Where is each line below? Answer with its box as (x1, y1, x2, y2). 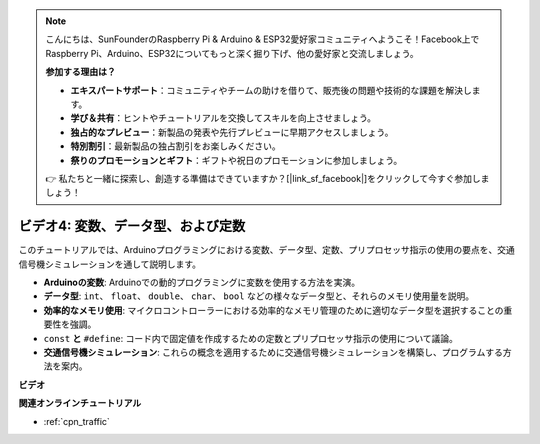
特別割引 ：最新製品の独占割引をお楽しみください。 (70, 140, 281, 152)
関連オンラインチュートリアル (18, 397, 142, 409)
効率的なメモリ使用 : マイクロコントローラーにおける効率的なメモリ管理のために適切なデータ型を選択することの (43, 304, 504, 316)
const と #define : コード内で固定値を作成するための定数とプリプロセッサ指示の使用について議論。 (43, 332, 459, 344)
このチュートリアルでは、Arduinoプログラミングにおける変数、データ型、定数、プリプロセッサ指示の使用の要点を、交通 (18, 244, 515, 256)
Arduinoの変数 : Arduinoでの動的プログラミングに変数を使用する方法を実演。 (43, 276, 361, 288)
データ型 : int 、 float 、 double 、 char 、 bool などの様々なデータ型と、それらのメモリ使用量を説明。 (43, 290, 475, 302)
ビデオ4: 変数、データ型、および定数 (18, 218, 246, 235)
